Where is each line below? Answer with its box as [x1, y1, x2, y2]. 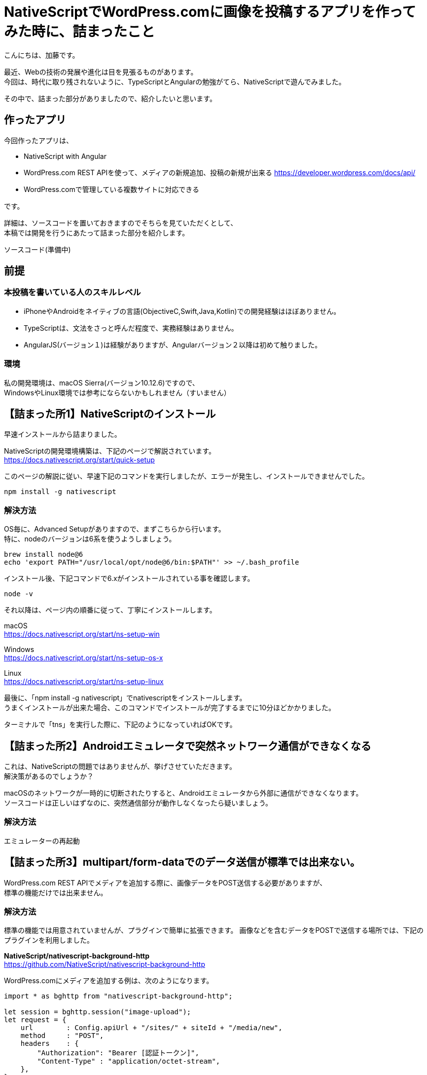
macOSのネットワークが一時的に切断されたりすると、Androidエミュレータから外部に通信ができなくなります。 [4, 789, 363, 797]
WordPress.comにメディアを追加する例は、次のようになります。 [4, 976, 213, 985]
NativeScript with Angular [24, 152, 107, 160]
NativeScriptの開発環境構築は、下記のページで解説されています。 [4, 447, 215, 456]
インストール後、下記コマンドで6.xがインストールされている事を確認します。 [4, 574, 254, 583]
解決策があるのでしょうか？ [4, 772, 94, 780]
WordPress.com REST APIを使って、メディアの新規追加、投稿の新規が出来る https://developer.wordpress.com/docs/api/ [24, 168, 416, 177]
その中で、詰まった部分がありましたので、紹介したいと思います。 [4, 94, 216, 103]
